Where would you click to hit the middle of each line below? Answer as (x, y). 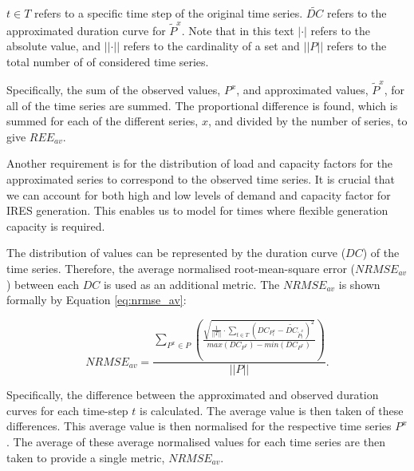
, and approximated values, (302, 90)
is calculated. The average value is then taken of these (272, 410)
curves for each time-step (67, 410)
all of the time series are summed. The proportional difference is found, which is (202, 105)
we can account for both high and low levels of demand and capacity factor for (199, 194)
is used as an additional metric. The (191, 284)
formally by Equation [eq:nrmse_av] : (97, 300)
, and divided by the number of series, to (308, 121)
